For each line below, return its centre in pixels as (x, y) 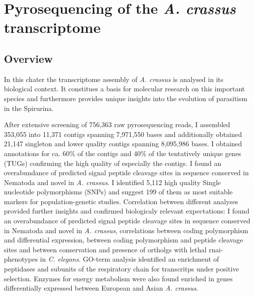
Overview (28, 58)
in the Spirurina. (29, 108)
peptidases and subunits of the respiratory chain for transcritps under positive (122, 269)
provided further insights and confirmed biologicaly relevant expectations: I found (127, 211)
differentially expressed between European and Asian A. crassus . (101, 288)
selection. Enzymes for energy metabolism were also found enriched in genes (118, 278)
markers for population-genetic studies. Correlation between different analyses (121, 201)
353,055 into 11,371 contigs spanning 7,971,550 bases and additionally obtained (123, 134)
